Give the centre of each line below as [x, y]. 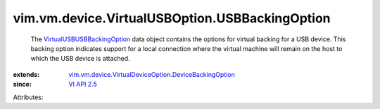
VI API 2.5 [83, 85]
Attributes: [28, 97]
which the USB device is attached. [80, 59]
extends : [26, 74]
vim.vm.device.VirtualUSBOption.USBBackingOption [172, 18]
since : [22, 85]
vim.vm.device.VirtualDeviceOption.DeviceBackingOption [152, 74]
